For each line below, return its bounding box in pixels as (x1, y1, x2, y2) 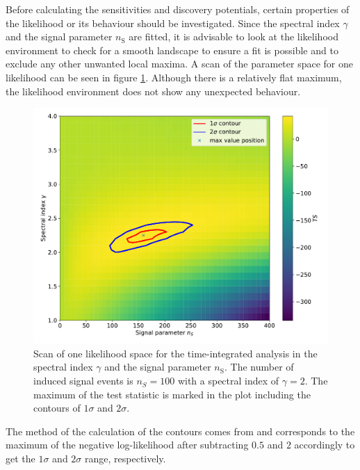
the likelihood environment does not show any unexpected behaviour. (6, 83, 301, 98)
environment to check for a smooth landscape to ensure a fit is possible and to (6, 42, 338, 57)
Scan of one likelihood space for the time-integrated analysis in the (33, 346, 318, 360)
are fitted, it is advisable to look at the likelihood (129, 29, 338, 44)
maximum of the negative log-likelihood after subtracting (6, 437, 249, 452)
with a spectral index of (177, 373, 279, 388)
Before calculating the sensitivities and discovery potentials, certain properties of (6, 2, 350, 16)
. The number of (224, 359, 294, 374)
